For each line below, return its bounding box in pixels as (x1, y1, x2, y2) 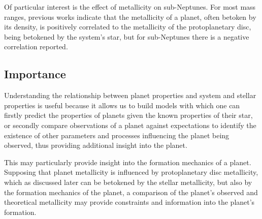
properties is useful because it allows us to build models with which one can (4, 100, 240, 110)
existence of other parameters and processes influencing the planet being (4, 130, 230, 140)
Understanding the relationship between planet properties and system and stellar (4, 90, 256, 101)
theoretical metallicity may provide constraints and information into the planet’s (4, 197, 255, 207)
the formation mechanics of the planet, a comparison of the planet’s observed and (4, 186, 258, 197)
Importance (4, 66, 66, 82)
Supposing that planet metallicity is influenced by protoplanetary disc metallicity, (4, 167, 258, 177)
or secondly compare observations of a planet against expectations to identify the (4, 119, 256, 130)
